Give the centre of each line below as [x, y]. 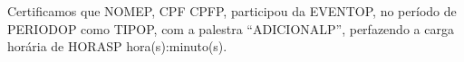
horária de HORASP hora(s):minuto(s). [117, 46]
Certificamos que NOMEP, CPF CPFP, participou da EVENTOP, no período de [232, 11]
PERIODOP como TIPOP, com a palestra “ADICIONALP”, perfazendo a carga [231, 28]
